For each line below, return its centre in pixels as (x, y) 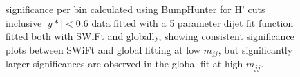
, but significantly (255, 49)
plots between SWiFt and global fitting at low (103, 49)
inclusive (24, 22)
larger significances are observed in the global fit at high (124, 64)
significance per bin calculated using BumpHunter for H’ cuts (135, 9)
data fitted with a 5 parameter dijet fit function (193, 22)
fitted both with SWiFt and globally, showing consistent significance (150, 36)
